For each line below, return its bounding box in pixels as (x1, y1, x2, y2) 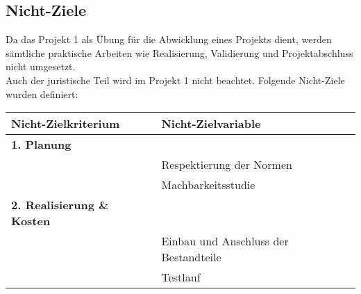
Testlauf (161, 269, 201, 286)
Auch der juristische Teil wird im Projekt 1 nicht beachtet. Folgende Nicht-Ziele (6, 72, 345, 87)
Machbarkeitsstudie (161, 177, 255, 193)
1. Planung (11, 136, 72, 153)
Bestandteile (161, 249, 221, 266)
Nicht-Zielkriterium (11, 115, 120, 132)
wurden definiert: (6, 86, 78, 101)
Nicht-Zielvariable (161, 115, 261, 132)
